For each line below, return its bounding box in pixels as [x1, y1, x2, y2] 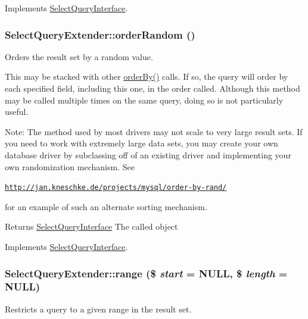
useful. [5, 105, 29, 118]
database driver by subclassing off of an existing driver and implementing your [5, 148, 291, 161]
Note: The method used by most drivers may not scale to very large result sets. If [5, 125, 303, 137]
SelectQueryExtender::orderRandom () [5, 27, 195, 42]
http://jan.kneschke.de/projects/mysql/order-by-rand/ [5, 183, 227, 192]
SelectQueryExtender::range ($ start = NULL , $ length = [5, 265, 288, 280]
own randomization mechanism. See [5, 160, 135, 173]
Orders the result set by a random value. [5, 50, 153, 62]
